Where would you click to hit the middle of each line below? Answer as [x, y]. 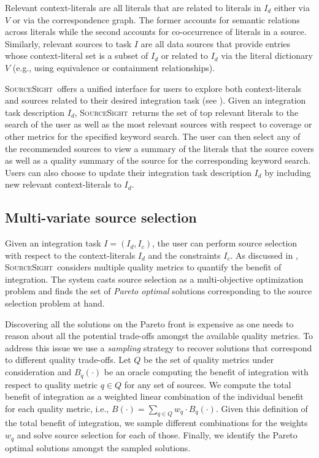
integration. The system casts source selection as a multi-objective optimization [154, 279]
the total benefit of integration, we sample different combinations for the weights [156, 423]
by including [288, 172]
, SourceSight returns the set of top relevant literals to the [186, 112]
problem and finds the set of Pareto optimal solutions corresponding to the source [159, 291]
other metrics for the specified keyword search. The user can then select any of [153, 136]
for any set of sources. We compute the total [208, 384]
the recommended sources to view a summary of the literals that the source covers [159, 148]
